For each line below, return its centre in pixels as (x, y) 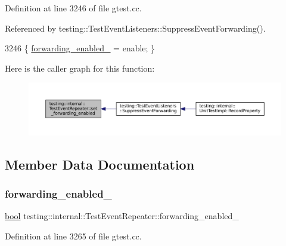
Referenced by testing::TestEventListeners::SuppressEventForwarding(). (135, 28)
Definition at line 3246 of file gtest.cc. (73, 8)
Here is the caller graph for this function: (80, 68)
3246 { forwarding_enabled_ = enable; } (80, 48)
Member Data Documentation (100, 164)
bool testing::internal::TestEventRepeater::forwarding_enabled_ (122, 216)
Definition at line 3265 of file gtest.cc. (73, 236)
